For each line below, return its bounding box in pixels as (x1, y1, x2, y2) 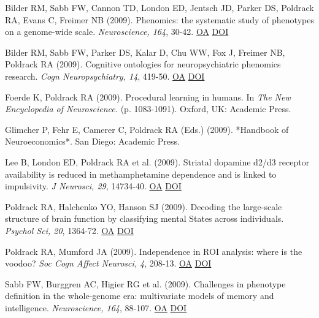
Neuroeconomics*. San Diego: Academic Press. (5, 135, 180, 148)
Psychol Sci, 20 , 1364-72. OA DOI (5, 224, 134, 237)
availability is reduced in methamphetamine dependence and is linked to (5, 167, 277, 180)
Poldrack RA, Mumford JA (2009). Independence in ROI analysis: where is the (5, 244, 302, 257)
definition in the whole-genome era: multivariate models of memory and (5, 289, 274, 302)
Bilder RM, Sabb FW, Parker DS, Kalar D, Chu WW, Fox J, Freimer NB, (5, 45, 285, 58)
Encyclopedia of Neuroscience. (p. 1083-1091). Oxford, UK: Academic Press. (5, 102, 291, 115)
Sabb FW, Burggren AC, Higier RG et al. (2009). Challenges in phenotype (5, 277, 286, 290)
